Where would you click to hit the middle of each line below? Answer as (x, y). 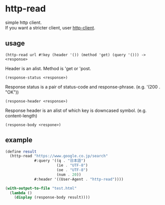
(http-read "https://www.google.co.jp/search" (59, 156)
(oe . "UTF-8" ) (72, 170)
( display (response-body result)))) (52, 198)
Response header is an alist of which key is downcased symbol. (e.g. (76, 110)
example (19, 140)
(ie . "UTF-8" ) (72, 165)
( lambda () (21, 193)
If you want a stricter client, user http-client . (50, 27)
